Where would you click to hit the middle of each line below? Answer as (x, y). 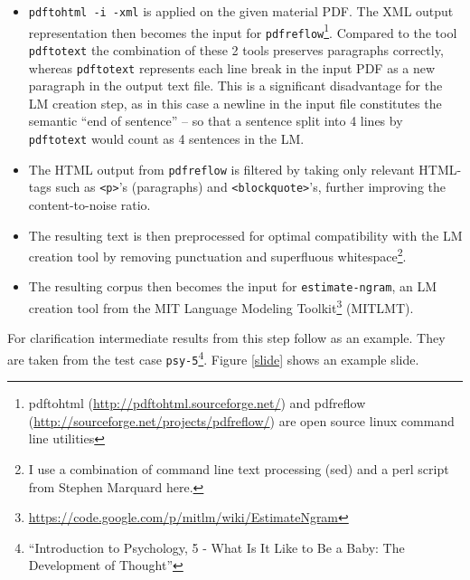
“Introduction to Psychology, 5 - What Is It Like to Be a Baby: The (216, 547)
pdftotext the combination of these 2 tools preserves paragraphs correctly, (236, 49)
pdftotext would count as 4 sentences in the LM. (166, 139)
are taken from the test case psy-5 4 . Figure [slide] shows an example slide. (213, 357)
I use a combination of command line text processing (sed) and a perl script (239, 469)
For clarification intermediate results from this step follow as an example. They (226, 338)
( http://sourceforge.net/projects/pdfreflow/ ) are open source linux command (241, 420)
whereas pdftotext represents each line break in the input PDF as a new (232, 67)
